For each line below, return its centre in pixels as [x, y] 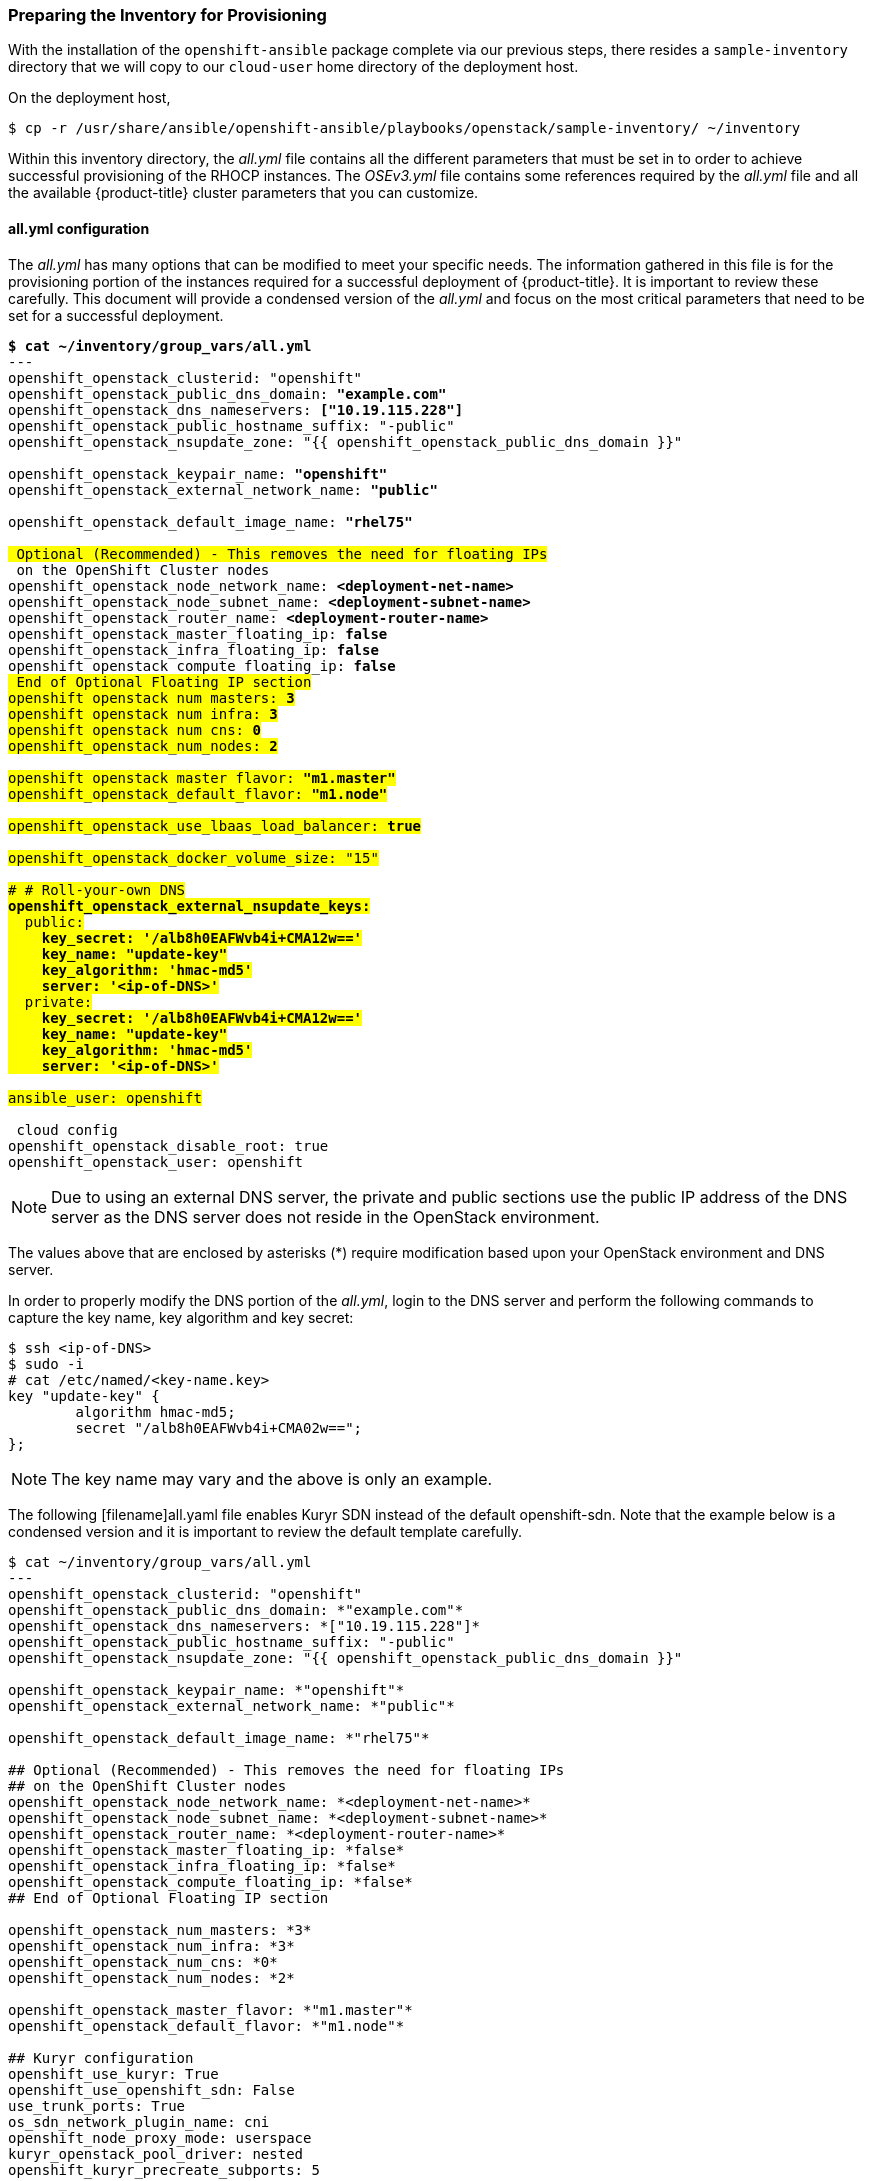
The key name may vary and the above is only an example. [272, 1478]
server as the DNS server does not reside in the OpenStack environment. [325, 1216]
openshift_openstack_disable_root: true [168, 1145]
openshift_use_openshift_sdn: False [151, 2089]
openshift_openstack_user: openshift [156, 1161]
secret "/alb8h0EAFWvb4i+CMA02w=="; [219, 1427]
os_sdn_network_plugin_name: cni [139, 2121]
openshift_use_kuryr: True [113, 2073]
